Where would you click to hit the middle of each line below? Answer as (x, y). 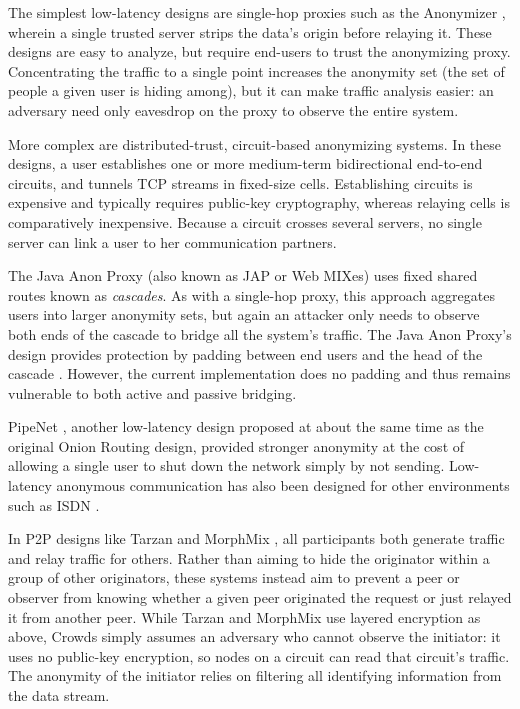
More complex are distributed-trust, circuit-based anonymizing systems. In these (255, 143)
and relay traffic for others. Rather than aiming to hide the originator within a (249, 557)
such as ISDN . (54, 504)
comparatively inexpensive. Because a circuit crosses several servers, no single (245, 221)
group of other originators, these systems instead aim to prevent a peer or (234, 577)
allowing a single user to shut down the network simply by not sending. (226, 465)
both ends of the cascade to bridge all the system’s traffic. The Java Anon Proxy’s (260, 333)
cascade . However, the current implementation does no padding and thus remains (259, 373)
